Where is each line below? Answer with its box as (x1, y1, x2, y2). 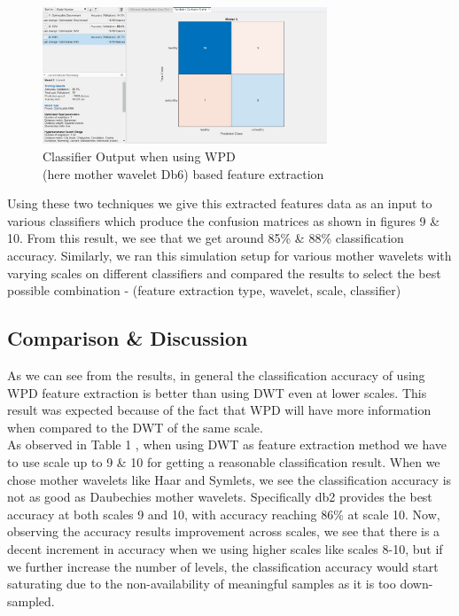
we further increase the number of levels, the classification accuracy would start (7, 557, 439, 575)
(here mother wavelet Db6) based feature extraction (43, 164, 324, 183)
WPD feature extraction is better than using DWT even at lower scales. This (7, 383, 427, 402)
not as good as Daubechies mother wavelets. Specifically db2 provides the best (7, 487, 432, 506)
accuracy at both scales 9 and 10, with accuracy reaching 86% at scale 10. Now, (7, 504, 440, 523)
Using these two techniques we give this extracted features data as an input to (7, 194, 432, 213)
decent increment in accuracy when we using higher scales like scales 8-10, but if (7, 539, 443, 558)
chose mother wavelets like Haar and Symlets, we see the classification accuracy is (7, 470, 452, 488)
